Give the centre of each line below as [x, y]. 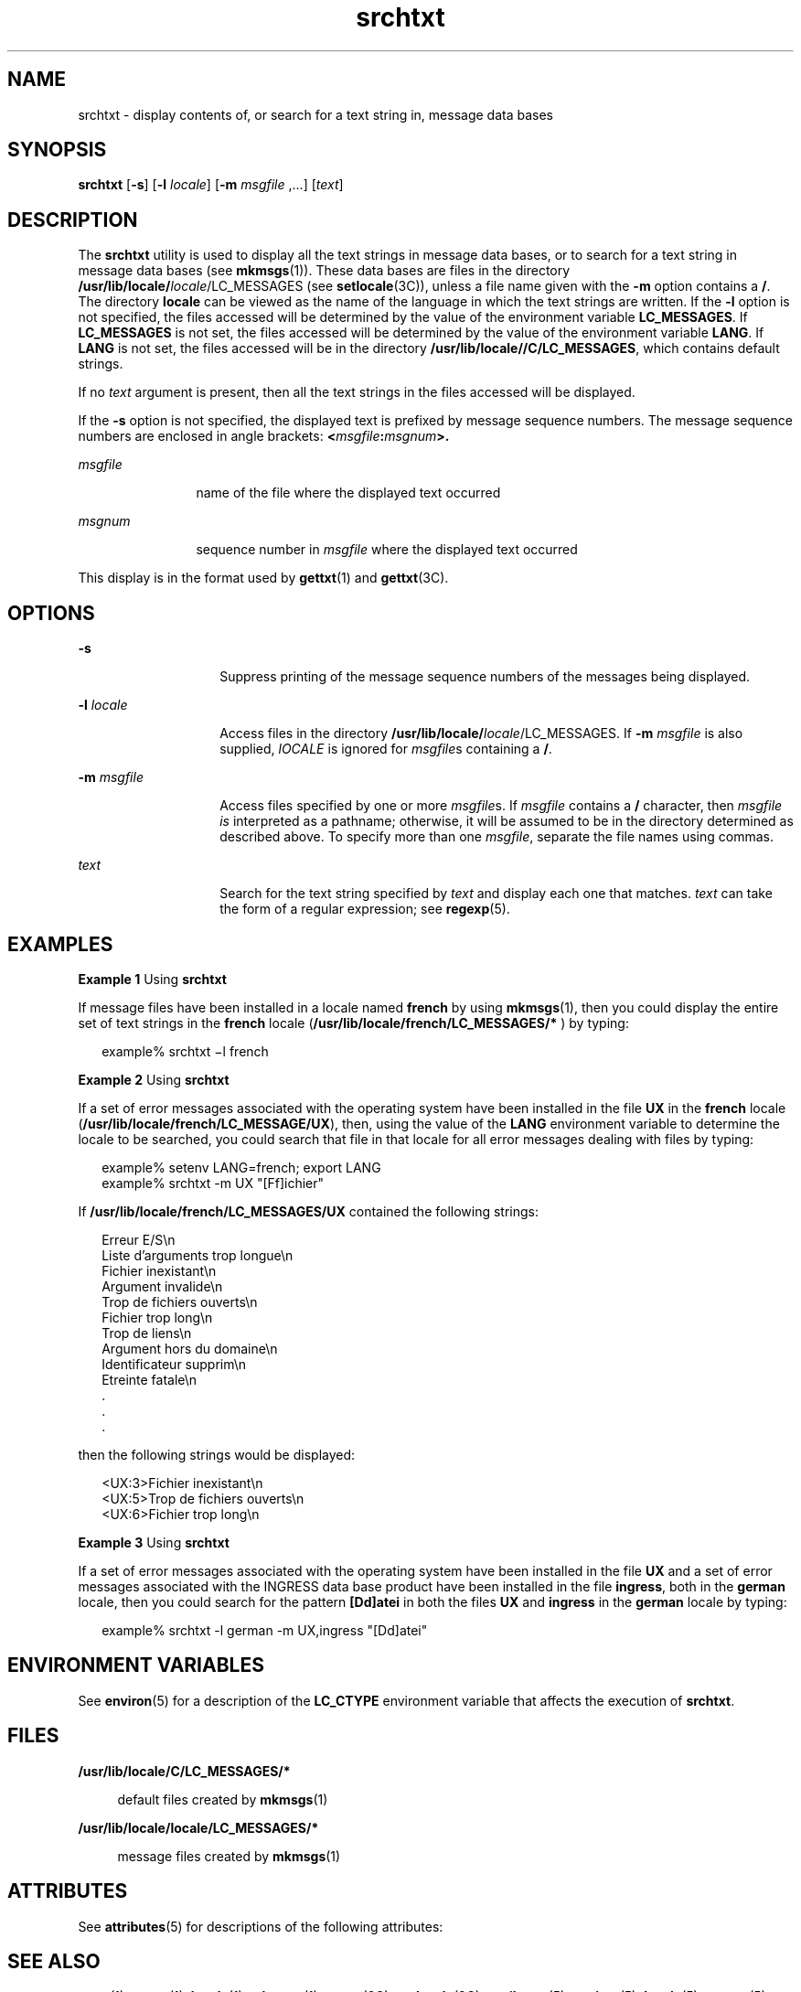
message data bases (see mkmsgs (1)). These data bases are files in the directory [324, 271]
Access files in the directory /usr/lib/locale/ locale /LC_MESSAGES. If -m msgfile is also [481, 734]
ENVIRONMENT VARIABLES [136, 1665]
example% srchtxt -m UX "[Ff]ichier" [213, 1183]
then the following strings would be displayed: [217, 1454]
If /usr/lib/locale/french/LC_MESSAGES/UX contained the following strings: [309, 1211]
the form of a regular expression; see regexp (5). [365, 909]
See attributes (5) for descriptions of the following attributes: [261, 1926]
